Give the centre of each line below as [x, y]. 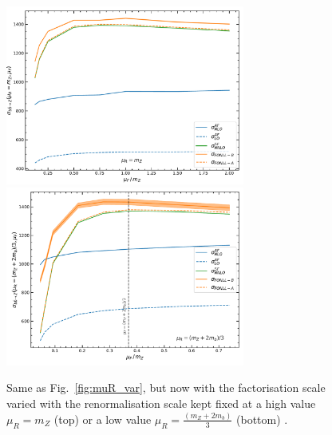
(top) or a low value [103, 419]
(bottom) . [262, 419]
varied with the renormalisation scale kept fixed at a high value [161, 403]
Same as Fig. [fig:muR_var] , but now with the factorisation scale [166, 388]
